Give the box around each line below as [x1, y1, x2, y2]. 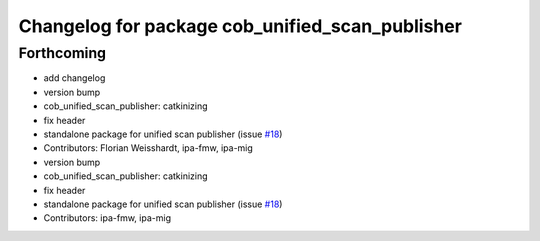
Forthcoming [18, 44, 107, 62]
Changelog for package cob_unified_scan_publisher [18, 15, 462, 37]
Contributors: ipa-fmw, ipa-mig [43, 212, 172, 224]
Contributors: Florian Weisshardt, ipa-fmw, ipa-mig [43, 142, 254, 154]
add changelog [43, 72, 106, 84]
